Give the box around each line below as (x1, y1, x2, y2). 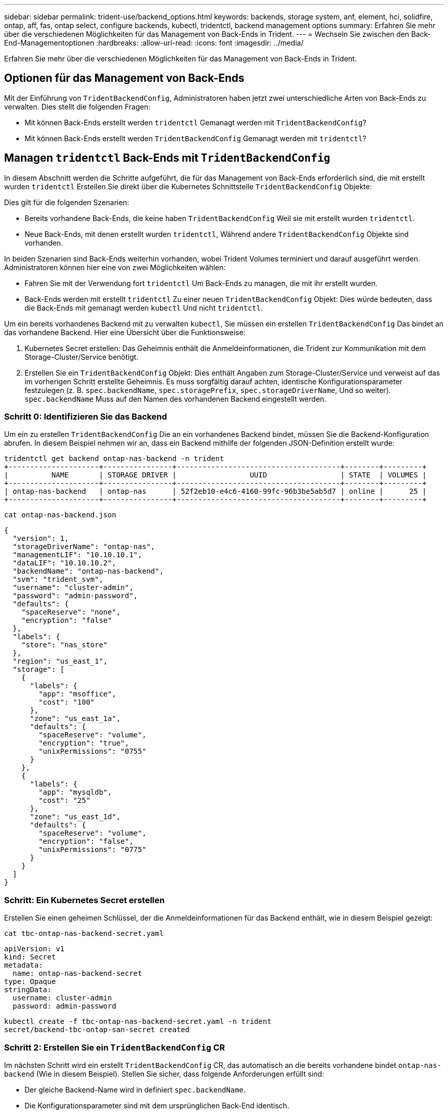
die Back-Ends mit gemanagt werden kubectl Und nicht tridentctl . (25, 303, 263, 312)
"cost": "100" (38, 698, 95, 707)
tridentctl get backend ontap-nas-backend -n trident (4, 454, 224, 463)
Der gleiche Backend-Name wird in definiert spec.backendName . (25, 1085, 246, 1094)
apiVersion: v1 (4, 945, 65, 953)
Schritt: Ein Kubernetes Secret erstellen (4, 894, 165, 905)
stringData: (4, 986, 52, 994)
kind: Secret (4, 953, 56, 962)
